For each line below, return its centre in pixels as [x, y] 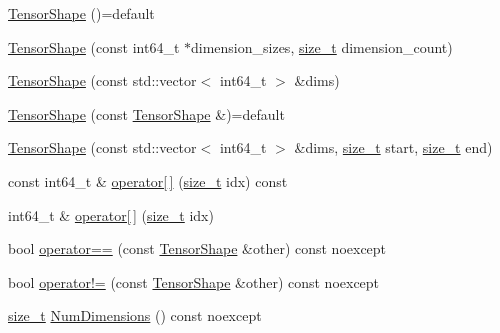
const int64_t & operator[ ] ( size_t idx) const [148, 180]
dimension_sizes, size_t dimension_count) [322, 46]
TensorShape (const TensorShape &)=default [146, 113]
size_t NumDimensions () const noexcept [135, 315]
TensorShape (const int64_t [94, 46]
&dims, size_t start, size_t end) [393, 147]
